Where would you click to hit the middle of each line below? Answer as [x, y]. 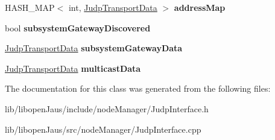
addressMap [200, 7]
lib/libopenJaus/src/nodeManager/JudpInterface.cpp [103, 129]
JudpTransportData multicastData [73, 68]
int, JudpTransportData [113, 7]
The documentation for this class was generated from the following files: [138, 88]
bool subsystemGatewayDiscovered [78, 27]
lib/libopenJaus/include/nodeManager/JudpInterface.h [107, 108]
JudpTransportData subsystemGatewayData [94, 48]
